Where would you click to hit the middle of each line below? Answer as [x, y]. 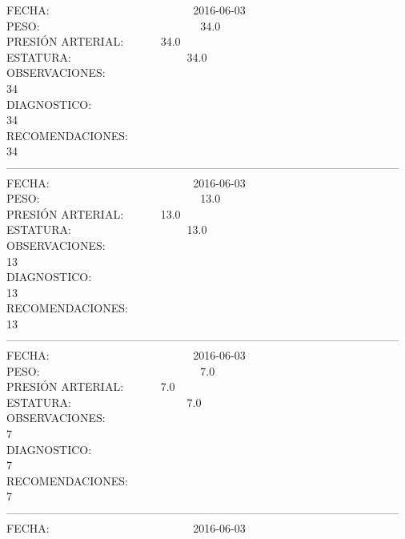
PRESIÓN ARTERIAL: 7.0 [91, 386]
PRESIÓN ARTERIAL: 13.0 [94, 213]
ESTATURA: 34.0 [107, 56]
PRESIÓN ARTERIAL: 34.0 [94, 41]
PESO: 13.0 [114, 198]
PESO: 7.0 [111, 370]
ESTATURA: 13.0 [107, 229]
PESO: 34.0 [114, 25]
